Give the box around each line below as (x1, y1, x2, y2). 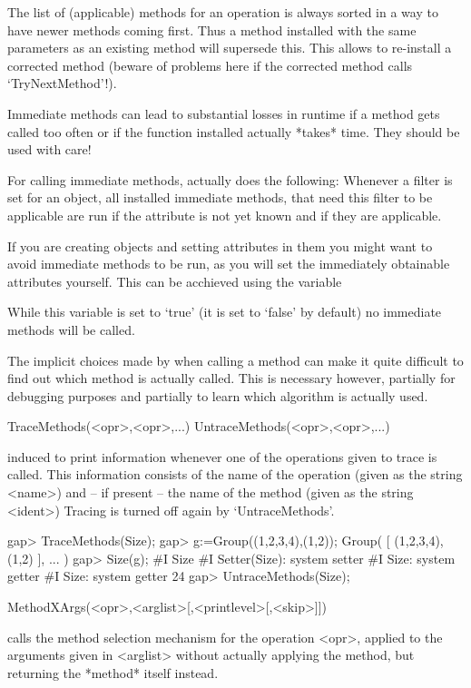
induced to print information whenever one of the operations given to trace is (7, 447, 437, 466)
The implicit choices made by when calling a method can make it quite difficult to (7, 350, 464, 369)
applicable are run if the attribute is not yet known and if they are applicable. (7, 205, 442, 224)
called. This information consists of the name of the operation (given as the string (7, 465, 463, 484)
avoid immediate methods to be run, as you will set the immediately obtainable (7, 254, 450, 273)
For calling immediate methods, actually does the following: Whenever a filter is (7, 170, 453, 189)
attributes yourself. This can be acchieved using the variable (7, 271, 342, 290)
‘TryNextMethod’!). (7, 74, 117, 93)
